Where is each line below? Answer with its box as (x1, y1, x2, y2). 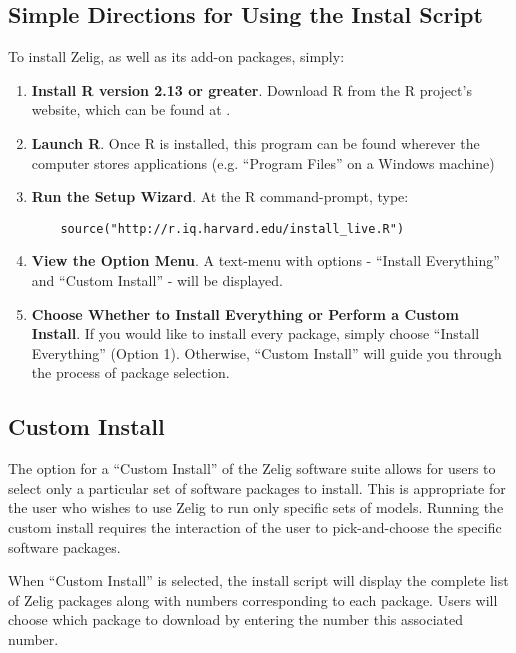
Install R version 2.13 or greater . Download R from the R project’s (31, 79, 472, 100)
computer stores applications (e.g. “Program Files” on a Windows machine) (31, 152, 495, 173)
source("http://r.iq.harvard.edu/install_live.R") (60, 221, 405, 236)
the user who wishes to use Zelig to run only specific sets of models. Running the (8, 497, 504, 518)
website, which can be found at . (31, 99, 231, 120)
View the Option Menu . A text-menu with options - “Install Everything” (31, 250, 500, 271)
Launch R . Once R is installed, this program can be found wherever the (31, 132, 480, 153)
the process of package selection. (31, 362, 230, 383)
